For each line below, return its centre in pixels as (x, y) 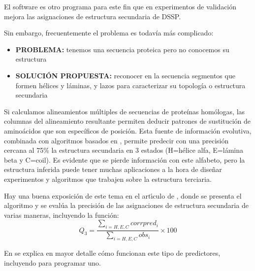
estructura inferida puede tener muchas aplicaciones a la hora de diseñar (113, 169)
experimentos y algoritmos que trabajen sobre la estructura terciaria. (108, 179)
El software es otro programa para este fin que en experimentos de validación (120, 6)
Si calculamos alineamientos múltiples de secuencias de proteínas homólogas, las (125, 111)
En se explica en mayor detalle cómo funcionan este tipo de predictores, (112, 253)
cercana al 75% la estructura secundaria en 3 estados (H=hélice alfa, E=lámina (124, 150)
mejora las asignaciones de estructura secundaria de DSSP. (93, 16)
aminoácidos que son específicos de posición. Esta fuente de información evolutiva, (128, 130)
